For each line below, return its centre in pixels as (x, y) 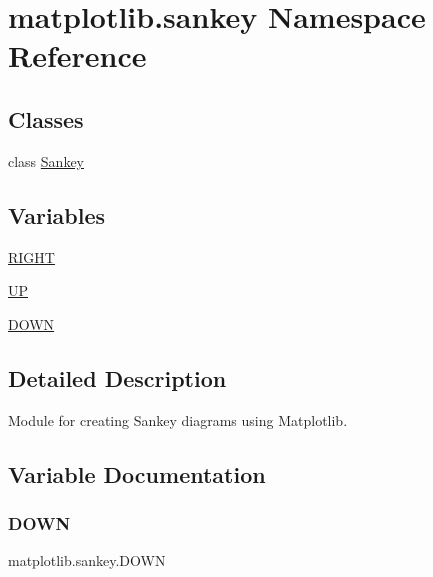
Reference (77, 55)
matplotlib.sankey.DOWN (87, 560)
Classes (46, 118)
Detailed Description (117, 377)
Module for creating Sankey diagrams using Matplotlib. (178, 419)
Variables (57, 214)
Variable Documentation (137, 473)
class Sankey (46, 160)
